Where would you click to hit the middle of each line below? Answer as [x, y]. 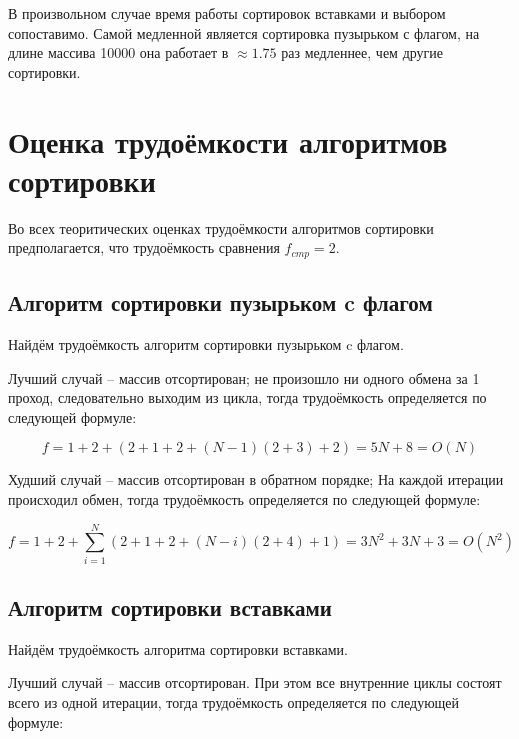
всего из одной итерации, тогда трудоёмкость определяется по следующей [234, 702]
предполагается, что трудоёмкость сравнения [144, 247]
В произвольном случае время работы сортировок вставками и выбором [227, 13]
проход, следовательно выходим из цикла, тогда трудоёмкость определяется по [247, 397]
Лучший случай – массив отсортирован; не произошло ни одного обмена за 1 [244, 377]
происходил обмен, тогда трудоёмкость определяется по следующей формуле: [244, 498]
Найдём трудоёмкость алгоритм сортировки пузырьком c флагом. [206, 343]
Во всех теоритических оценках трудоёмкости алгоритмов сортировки [221, 227]
